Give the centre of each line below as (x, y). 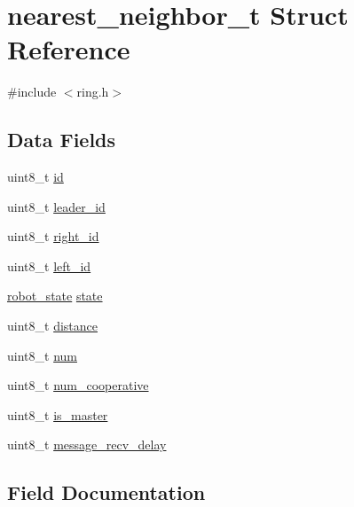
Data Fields (62, 140)
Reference (69, 49)
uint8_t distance (52, 326)
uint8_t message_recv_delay (87, 445)
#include (32, 92)
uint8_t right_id (53, 236)
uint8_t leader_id (56, 206)
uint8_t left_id (49, 265)
